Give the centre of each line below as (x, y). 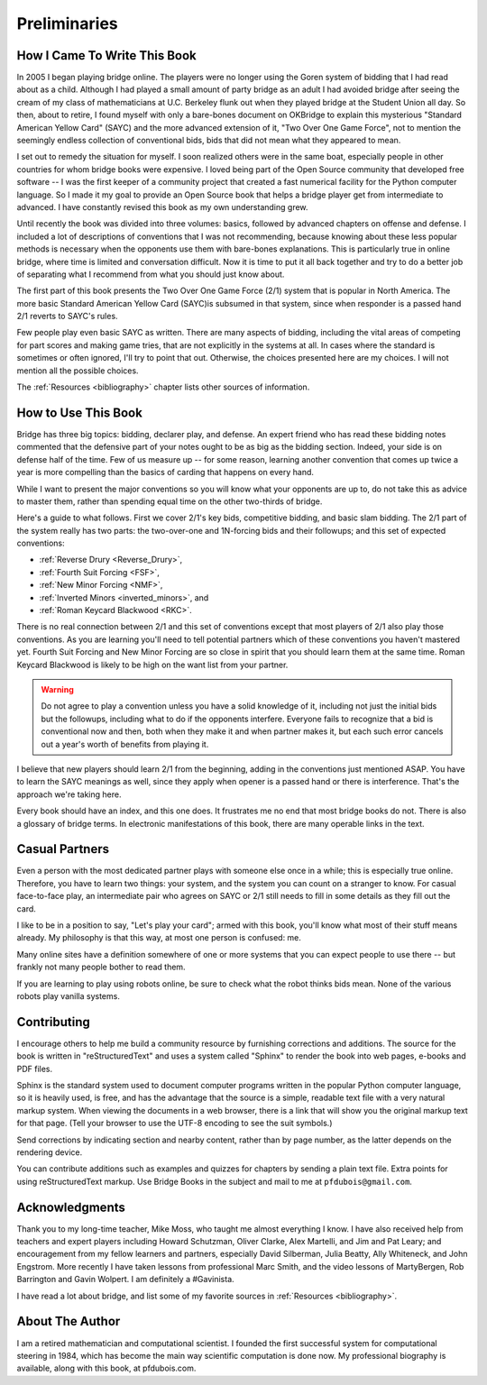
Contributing (53, 1022)
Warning (57, 689)
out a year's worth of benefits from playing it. (125, 744)
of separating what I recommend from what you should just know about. (151, 274)
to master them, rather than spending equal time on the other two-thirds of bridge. (170, 501)
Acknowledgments (71, 1207)
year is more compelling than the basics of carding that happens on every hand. (165, 472)
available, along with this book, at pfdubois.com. (106, 1368)
